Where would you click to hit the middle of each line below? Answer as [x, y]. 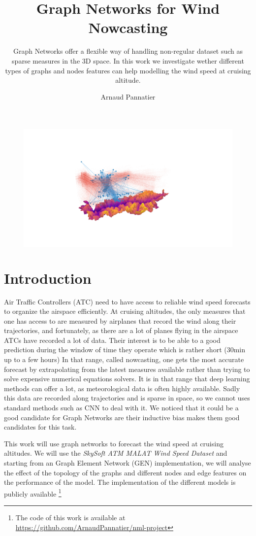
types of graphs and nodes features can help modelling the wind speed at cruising [128, 70]
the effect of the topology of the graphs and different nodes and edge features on [125, 472]
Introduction [48, 278]
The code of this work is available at [70, 518]
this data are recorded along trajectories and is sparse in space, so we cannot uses [127, 398]
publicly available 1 [33, 493]
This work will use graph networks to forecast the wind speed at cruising [114, 443]
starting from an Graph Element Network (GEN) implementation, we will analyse [128, 463]
